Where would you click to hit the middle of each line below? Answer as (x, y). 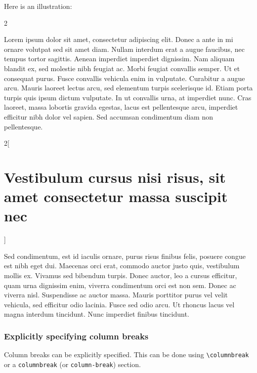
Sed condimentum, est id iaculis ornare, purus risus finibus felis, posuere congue (125, 256)
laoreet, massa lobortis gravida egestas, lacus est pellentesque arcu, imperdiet (121, 107)
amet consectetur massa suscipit (116, 196)
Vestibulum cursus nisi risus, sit (115, 177)
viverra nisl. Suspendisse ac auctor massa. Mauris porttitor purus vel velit (116, 295)
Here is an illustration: (38, 6)
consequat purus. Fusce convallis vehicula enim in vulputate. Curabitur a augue (125, 78)
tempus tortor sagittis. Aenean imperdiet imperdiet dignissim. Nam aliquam (119, 59)
